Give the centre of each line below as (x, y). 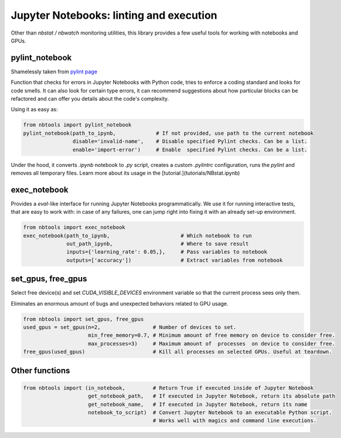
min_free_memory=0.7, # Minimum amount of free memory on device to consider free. (212, 336)
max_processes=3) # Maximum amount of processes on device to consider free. (212, 343)
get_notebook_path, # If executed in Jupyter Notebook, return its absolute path (212, 396)
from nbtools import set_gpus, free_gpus (83, 319)
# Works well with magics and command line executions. (235, 421)
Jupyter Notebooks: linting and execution (114, 15)
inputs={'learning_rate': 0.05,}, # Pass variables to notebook (167, 252)
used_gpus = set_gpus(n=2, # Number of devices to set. (130, 327)
